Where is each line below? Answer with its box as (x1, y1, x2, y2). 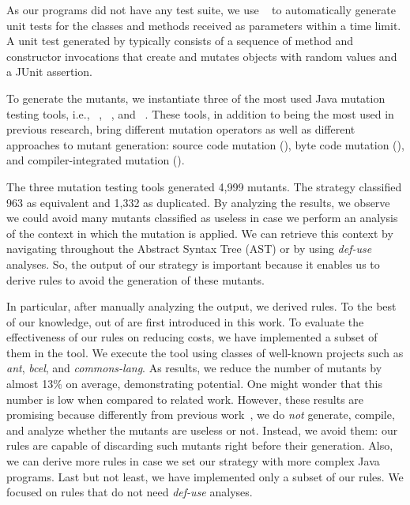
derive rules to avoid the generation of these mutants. (6, 271, 265, 288)
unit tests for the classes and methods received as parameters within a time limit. (6, 17, 401, 33)
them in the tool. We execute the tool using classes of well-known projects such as (6, 344, 404, 360)
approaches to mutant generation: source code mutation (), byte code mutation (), (6, 136, 404, 153)
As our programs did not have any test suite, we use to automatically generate (6, 2, 396, 17)
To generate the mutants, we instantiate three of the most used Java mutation (6, 89, 386, 106)
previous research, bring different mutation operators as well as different (6, 121, 355, 138)
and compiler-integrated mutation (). (6, 152, 185, 168)
